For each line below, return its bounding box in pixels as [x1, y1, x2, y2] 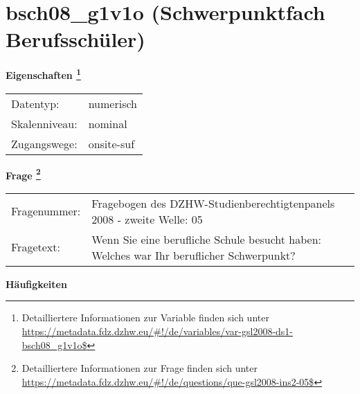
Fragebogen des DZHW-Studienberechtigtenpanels [91, 195, 335, 211]
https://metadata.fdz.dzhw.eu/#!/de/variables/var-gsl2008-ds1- [21, 324, 294, 338]
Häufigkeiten [6, 276, 67, 291]
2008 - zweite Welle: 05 [91, 211, 203, 227]
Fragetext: [11, 239, 60, 256]
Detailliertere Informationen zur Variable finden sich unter [21, 310, 269, 325]
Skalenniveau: [11, 115, 78, 132]
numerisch [88, 95, 137, 111]
